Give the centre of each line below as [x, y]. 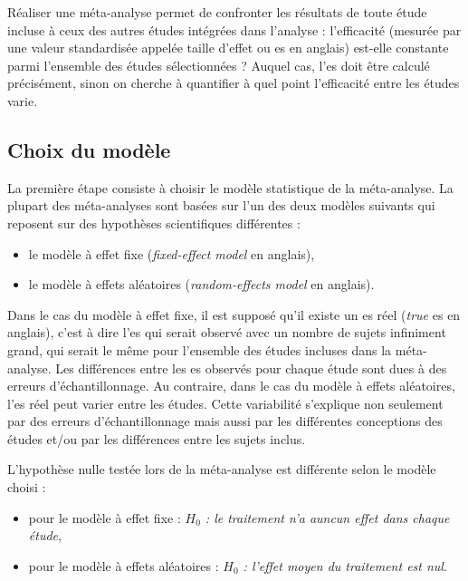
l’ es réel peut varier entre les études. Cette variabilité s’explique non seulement [225, 403]
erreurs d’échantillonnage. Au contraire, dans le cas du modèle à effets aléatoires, [231, 386]
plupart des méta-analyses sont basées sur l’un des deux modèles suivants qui [221, 205]
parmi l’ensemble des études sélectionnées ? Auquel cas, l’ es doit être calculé [219, 65]
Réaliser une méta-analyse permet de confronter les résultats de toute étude [217, 12]
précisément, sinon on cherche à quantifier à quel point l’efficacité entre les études [234, 83]
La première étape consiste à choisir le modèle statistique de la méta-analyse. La [230, 187]
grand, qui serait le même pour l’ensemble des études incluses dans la [200, 349]
